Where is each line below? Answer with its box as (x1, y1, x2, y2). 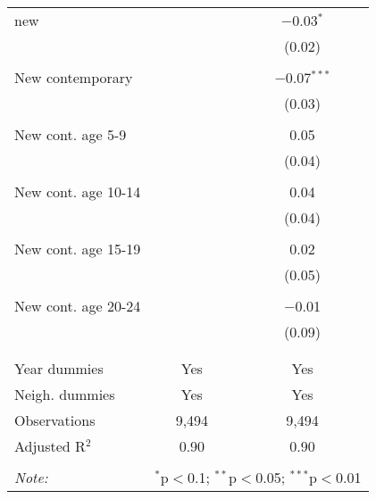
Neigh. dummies (14, 384, 115, 404)
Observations (14, 410, 96, 430)
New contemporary (14, 67, 133, 87)
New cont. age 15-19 (14, 238, 141, 259)
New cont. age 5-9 (14, 124, 127, 145)
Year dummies (14, 358, 104, 378)
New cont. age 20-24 (14, 295, 141, 316)
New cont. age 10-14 (14, 181, 141, 202)
